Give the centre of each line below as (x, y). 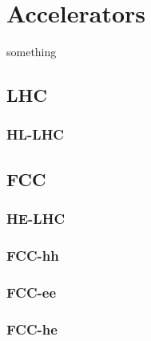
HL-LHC (35, 134)
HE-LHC (36, 219)
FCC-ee (32, 292)
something (32, 52)
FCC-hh (33, 255)
